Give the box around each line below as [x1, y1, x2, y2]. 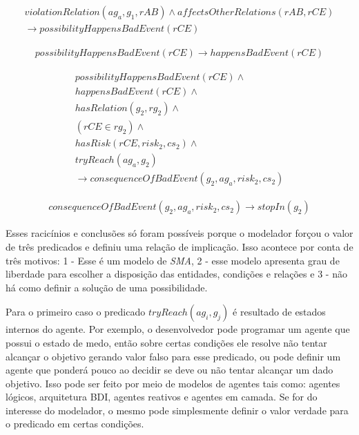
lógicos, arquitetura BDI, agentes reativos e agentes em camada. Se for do [6, 389, 318, 404]
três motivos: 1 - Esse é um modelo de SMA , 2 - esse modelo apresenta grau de [6, 253, 340, 267]
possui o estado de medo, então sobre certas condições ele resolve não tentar [6, 335, 327, 349]
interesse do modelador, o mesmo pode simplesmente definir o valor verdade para [6, 403, 349, 417]
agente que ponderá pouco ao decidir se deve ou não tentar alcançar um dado [6, 362, 333, 377]
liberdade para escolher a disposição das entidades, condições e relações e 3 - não [6, 267, 347, 281]
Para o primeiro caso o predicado [6, 304, 146, 319]
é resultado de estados [233, 304, 326, 319]
